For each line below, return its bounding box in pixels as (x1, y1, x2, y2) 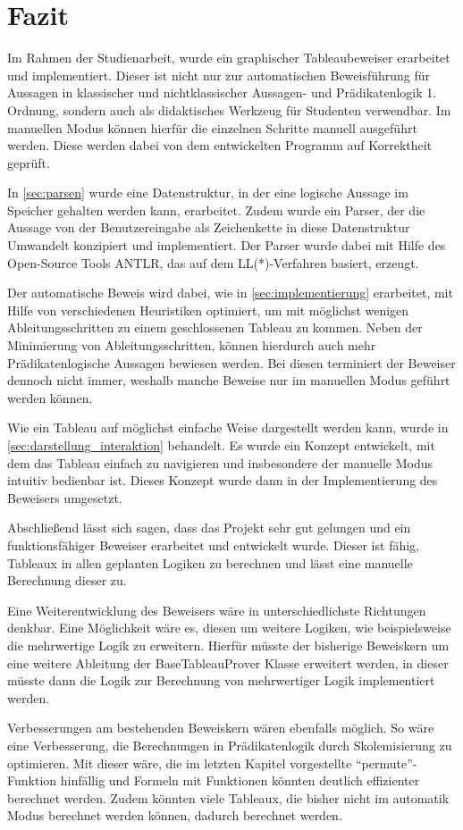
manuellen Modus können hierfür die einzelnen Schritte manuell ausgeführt (7, 118, 417, 137)
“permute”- (355, 753, 417, 772)
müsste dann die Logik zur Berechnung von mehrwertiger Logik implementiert (7, 671, 435, 690)
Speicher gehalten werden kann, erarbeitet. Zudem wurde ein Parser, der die (7, 200, 425, 219)
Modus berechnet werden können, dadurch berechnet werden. (7, 806, 342, 825)
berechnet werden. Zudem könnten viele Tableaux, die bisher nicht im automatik (7, 788, 450, 807)
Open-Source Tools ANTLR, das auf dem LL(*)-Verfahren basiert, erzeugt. (7, 253, 419, 272)
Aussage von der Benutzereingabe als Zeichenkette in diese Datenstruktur (7, 218, 410, 237)
